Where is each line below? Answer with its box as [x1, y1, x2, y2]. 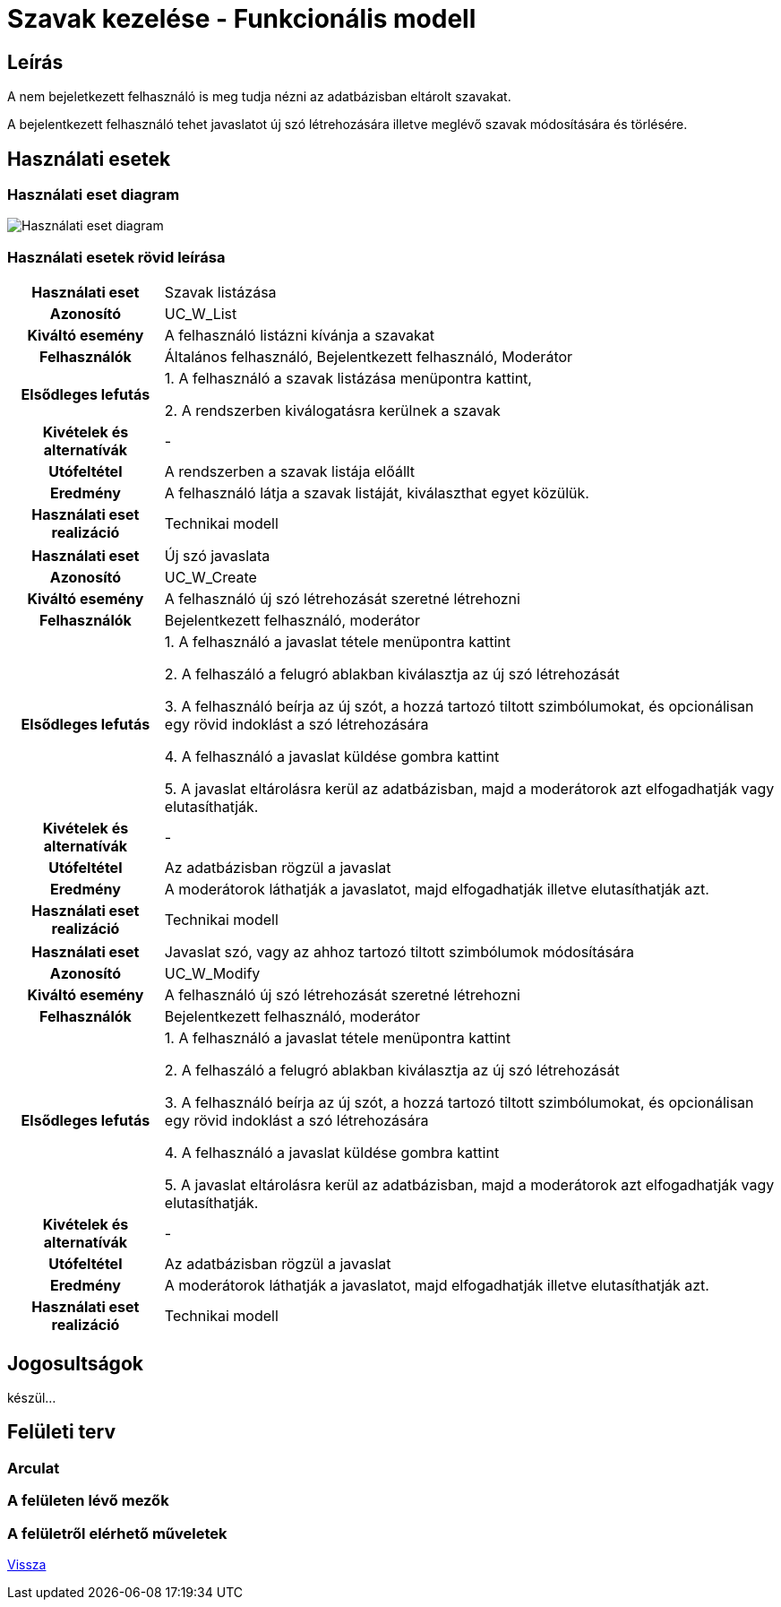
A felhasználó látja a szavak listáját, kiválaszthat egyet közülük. [164, 484, 589, 503]
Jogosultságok [7, 1352, 143, 1375]
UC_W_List [164, 305, 237, 324]
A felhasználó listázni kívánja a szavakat [164, 326, 435, 345]
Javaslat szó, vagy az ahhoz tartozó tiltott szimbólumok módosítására [164, 943, 634, 962]
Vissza [7, 1556, 47, 1572]
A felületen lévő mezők [7, 1491, 169, 1510]
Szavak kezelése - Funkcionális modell [7, 4, 476, 34]
